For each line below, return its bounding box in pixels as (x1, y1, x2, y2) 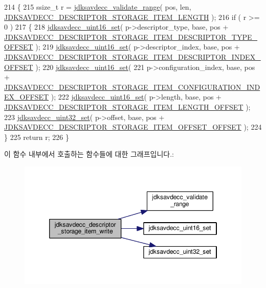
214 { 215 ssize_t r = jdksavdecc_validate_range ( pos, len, (4, 2, 191, 12)
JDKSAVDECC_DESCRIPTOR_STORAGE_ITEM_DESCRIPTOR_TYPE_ (4, 31, 258, 42)
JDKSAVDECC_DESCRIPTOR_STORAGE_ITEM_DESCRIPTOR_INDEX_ (4, 51, 261, 62)
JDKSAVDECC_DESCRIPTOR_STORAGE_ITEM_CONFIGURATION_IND (4, 81, 260, 92)
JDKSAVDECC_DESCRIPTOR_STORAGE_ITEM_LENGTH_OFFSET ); (4, 101, 251, 112)
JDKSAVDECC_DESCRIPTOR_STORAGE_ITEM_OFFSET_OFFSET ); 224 (4, 122, 262, 132)
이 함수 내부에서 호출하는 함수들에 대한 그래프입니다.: (4, 149, 174, 159)
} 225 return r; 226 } (4, 131, 69, 142)
